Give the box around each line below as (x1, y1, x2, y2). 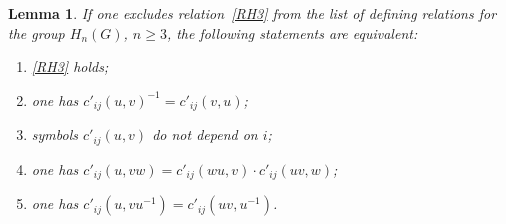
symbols (31, 124, 78, 145)
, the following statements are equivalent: (166, 22, 418, 43)
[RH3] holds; (31, 56, 109, 77)
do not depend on (152, 124, 258, 145)
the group (8, 22, 65, 43)
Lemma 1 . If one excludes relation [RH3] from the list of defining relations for (8, 3, 497, 23)
